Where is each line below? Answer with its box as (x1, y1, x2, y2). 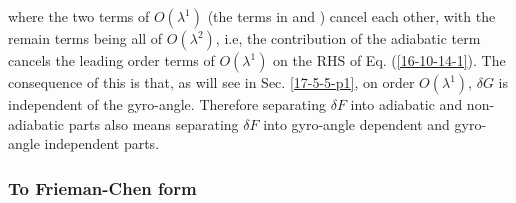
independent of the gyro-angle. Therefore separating (8, 94, 326, 114)
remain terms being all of (8, 28, 163, 48)
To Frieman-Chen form (8, 175, 197, 200)
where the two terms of (8, 6, 150, 26)
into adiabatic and (350, 94, 463, 114)
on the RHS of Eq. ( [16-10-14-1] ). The (273, 50, 506, 70)
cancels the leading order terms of (8, 50, 215, 70)
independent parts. (44, 133, 160, 154)
